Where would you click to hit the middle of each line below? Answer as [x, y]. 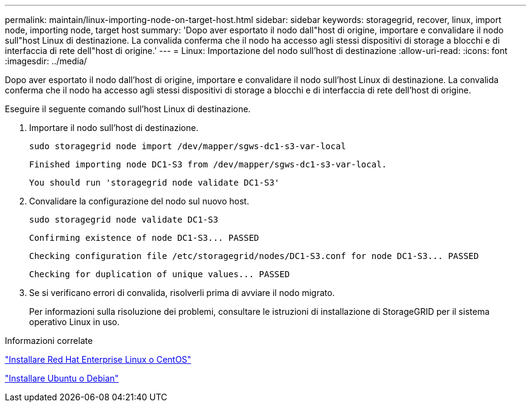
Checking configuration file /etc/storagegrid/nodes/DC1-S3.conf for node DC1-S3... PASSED [254, 256]
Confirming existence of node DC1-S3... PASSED [144, 238]
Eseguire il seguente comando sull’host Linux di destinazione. [128, 109]
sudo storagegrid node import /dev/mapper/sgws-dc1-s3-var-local [188, 146]
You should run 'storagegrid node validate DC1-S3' [155, 183]
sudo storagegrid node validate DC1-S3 [124, 220]
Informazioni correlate [49, 341]
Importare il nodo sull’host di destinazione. [114, 128]
